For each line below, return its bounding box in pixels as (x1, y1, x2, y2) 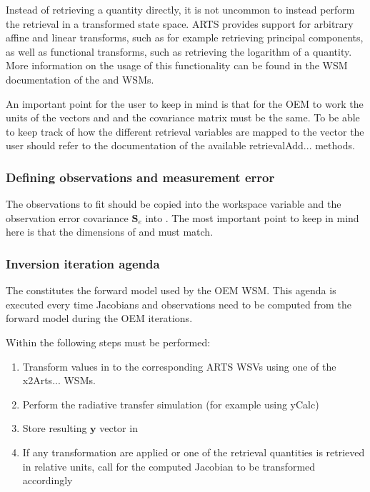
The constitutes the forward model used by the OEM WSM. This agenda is (6, 283, 336, 298)
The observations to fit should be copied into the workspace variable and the (6, 196, 341, 211)
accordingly (22, 473, 73, 488)
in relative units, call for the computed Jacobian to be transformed (22, 458, 316, 473)
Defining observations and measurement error (6, 168, 275, 186)
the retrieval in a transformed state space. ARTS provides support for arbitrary (6, 16, 354, 31)
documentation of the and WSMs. (6, 71, 154, 86)
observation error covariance (6, 210, 129, 225)
